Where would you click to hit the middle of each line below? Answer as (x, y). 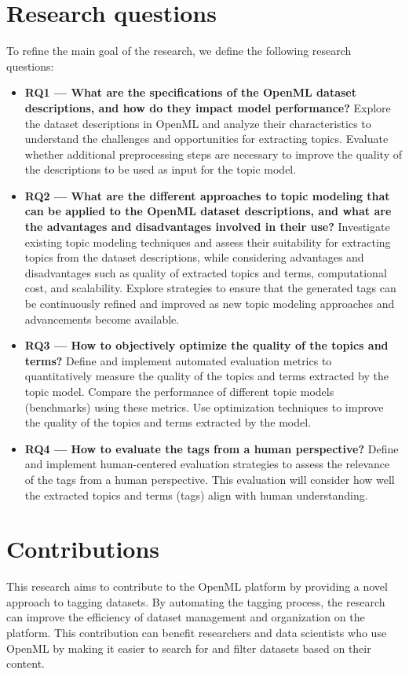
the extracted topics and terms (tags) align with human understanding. (196, 495)
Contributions (83, 549)
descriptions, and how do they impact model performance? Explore (208, 107)
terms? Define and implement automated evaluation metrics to (178, 360)
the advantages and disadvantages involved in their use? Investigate (207, 227)
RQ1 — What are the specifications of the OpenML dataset (190, 92)
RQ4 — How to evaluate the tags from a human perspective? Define (212, 448)
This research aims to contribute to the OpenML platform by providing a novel (197, 586)
